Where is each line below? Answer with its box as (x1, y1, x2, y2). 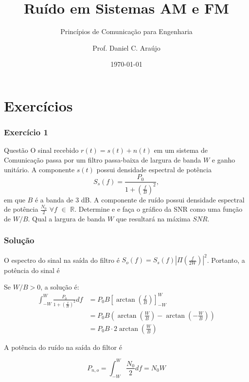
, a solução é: (40, 281, 79, 291)
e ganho (212, 154, 235, 164)
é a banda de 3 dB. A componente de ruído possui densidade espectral (35, 194, 245, 204)
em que (4, 194, 25, 204)
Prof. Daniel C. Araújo (92, 42, 160, 53)
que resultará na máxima (116, 213, 191, 223)
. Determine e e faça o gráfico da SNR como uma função (74, 204, 243, 214)
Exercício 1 (4, 126, 48, 138)
